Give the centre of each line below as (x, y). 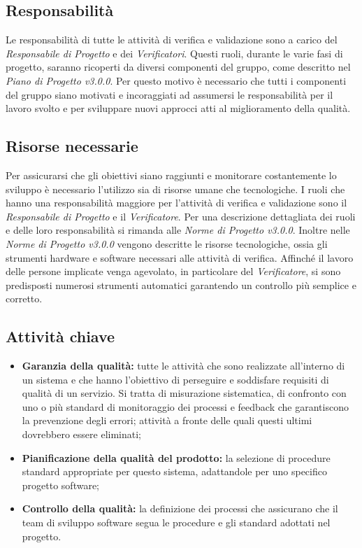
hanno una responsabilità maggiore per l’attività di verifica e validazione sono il (176, 203)
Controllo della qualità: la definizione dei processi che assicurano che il (180, 508)
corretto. (24, 298)
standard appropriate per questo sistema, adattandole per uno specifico (174, 471)
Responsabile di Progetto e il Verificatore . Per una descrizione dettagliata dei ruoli (181, 216)
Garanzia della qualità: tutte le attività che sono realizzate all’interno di (183, 366)
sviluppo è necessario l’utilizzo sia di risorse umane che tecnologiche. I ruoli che (175, 189)
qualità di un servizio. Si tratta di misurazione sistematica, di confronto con (184, 393)
